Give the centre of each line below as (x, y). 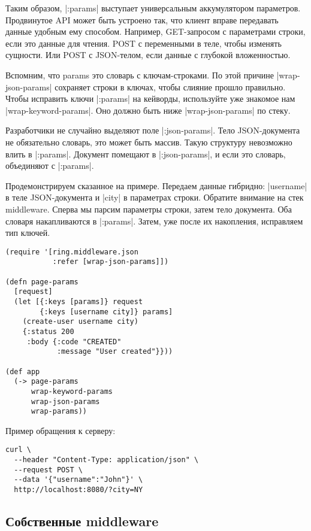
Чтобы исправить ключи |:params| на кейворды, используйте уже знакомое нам (150, 98)
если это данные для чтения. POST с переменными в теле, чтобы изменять (144, 43)
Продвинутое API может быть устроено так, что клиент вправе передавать (142, 19)
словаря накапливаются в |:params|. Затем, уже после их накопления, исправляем (154, 221)
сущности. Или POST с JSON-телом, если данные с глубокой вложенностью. (148, 55)
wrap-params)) (59, 412)
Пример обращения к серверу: (61, 430)
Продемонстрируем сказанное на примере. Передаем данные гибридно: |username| (156, 185)
